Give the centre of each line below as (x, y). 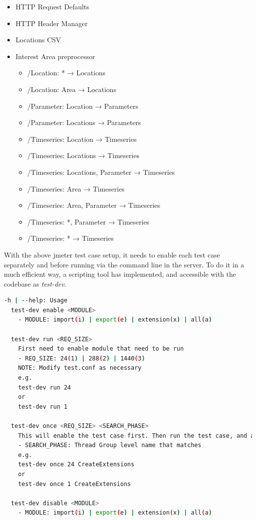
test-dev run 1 (43, 406)
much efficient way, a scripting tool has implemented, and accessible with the (120, 274)
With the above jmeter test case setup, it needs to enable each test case (112, 254)
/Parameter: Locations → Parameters (84, 122)
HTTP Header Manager (51, 23)
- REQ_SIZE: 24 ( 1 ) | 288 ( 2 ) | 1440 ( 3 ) (81, 358)
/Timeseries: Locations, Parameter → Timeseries (101, 172)
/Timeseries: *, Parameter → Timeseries (88, 221)
